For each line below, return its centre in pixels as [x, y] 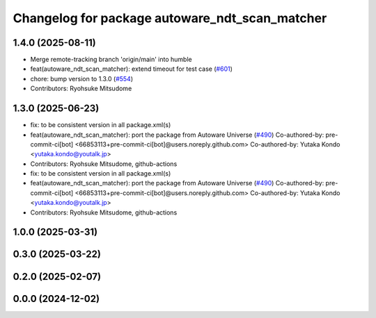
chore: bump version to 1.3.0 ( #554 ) [82, 78]
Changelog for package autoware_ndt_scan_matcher [170, 18]
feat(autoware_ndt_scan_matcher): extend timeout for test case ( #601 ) [132, 69]
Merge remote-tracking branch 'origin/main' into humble [111, 60]
